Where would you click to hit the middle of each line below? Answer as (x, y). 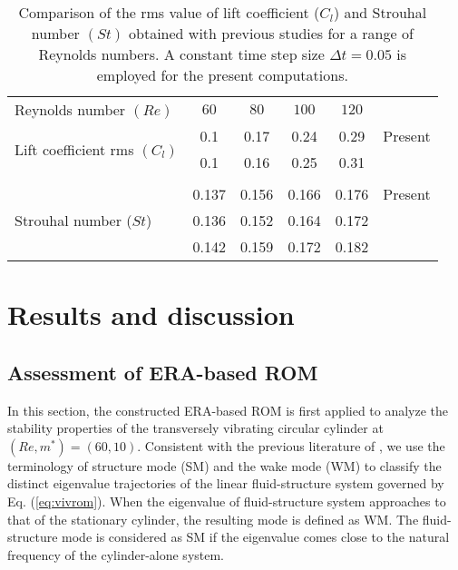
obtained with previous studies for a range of (271, 33)
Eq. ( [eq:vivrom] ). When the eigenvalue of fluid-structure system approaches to (227, 501)
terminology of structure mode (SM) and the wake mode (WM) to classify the (224, 465)
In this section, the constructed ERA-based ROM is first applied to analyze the (228, 410)
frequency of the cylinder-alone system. (116, 554)
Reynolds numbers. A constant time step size (181, 54)
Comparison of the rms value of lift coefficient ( (169, 12)
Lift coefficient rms (74, 149)
